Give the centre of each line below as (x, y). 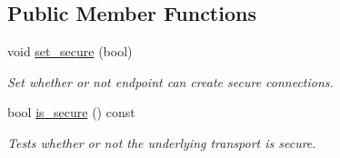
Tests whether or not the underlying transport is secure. (162, 142)
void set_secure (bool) (70, 51)
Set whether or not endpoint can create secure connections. (170, 81)
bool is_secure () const (71, 112)
